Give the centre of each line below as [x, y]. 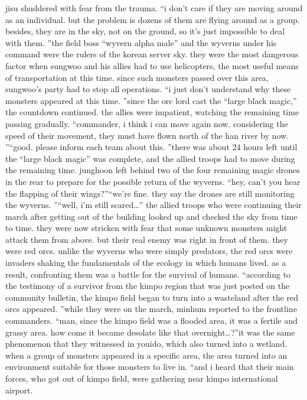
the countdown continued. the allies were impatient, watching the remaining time [152, 112]
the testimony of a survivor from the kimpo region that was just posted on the [148, 286]
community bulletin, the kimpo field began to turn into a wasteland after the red [152, 297]
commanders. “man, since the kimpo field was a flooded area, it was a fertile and [152, 321]
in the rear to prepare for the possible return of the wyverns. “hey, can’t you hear [153, 181]
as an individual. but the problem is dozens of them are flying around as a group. [153, 19]
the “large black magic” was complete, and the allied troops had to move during [150, 158]
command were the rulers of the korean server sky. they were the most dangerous [152, 54]
